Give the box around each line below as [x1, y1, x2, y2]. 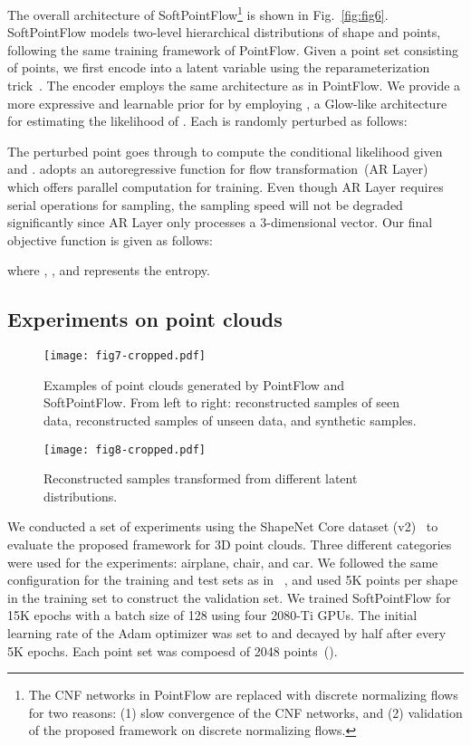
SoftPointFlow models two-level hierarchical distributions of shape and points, [7, 23, 441, 42]
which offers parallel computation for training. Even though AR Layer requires [7, 177, 444, 196]
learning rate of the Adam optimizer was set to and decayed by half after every [7, 624, 447, 643]
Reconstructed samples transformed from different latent [43, 469, 358, 488]
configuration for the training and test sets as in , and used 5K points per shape [7, 570, 458, 589]
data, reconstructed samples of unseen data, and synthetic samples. [43, 411, 417, 430]
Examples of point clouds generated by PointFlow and [43, 375, 345, 394]
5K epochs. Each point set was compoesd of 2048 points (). [7, 641, 338, 660]
